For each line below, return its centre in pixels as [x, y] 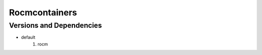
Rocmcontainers [43, 12]
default [28, 37]
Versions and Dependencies [55, 25]
